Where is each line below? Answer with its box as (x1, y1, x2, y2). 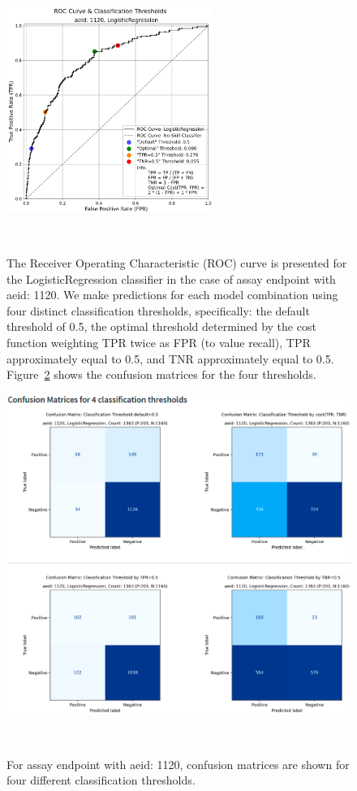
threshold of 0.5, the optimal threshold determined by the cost (6, 318, 316, 335)
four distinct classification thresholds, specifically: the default (6, 302, 310, 319)
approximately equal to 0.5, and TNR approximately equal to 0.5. (6, 350, 334, 367)
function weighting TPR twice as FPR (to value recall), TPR (6, 334, 311, 350)
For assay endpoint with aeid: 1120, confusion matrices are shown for (6, 755, 350, 772)
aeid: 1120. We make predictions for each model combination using (6, 286, 338, 303)
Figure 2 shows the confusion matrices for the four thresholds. (6, 366, 316, 383)
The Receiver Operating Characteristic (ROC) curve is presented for (6, 254, 347, 272)
